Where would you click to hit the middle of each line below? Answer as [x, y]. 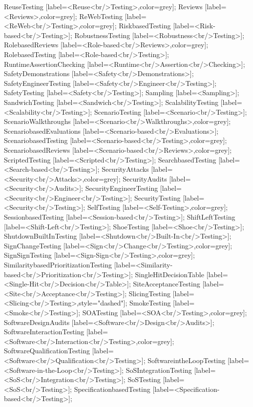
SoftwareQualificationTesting [47, 351]
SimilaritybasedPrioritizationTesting [58, 265]
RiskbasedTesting [145, 26]
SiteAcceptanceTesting [167, 284]
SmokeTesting [150, 303]
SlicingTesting [149, 293]
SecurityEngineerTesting [122, 188]
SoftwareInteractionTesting [44, 332]
